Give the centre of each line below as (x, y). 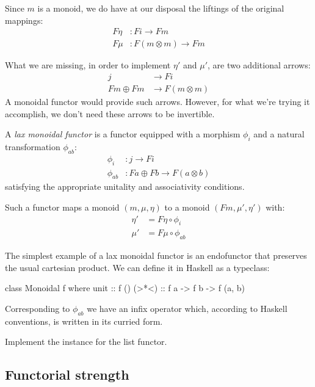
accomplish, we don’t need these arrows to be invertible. (110, 113)
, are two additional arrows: (259, 65)
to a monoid (187, 207)
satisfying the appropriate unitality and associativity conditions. (125, 186)
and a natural (279, 134)
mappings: (24, 20)
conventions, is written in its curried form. (84, 321)
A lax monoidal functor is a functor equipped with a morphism (123, 134)
